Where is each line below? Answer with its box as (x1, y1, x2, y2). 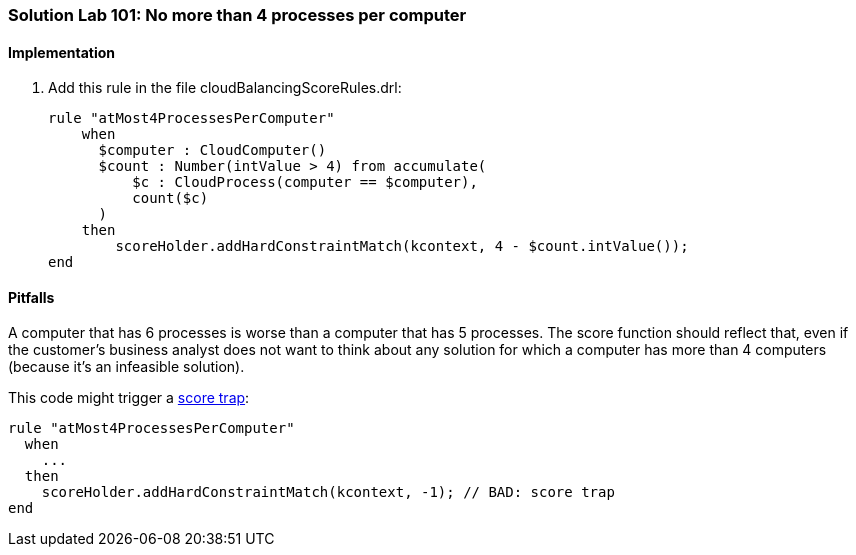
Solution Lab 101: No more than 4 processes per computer (8, 5, 467, 25)
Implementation (8, 43, 116, 61)
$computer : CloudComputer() (98, 142, 327, 159)
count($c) (132, 190, 209, 207)
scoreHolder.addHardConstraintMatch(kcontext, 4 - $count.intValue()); (115, 238, 689, 255)
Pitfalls (8, 288, 55, 306)
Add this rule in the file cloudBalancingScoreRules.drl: (48, 79, 402, 97)
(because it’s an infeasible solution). (8, 358, 245, 376)
